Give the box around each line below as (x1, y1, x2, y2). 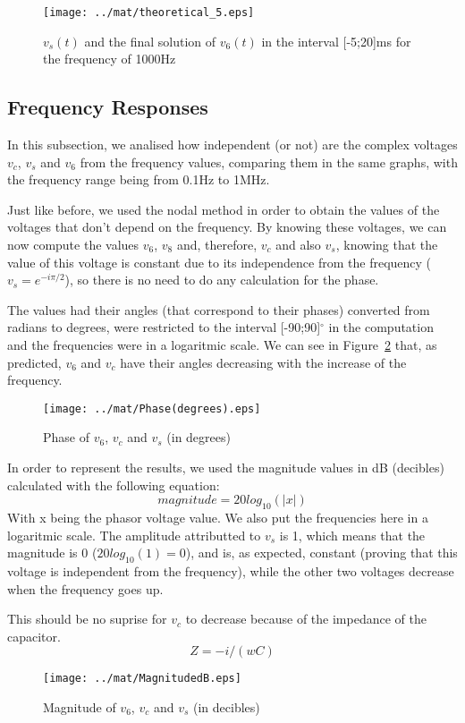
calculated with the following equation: (7, 475, 220, 494)
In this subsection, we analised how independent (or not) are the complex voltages (7, 135, 458, 154)
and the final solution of (84, 31, 216, 50)
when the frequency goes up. (7, 579, 164, 598)
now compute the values (7, 235, 139, 254)
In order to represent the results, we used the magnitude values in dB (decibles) (7, 458, 444, 477)
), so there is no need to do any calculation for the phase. (64, 270, 379, 289)
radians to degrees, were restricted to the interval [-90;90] (7, 318, 321, 336)
